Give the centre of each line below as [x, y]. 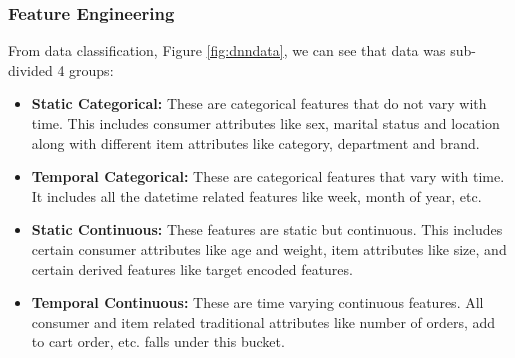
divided [30, 69]
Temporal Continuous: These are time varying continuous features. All [257, 302]
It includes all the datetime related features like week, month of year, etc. [256, 195]
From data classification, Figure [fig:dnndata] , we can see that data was [227, 50]
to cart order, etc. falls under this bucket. [158, 341]
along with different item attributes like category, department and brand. [255, 142]
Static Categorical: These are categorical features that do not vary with [259, 103]
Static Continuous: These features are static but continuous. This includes [267, 229]
